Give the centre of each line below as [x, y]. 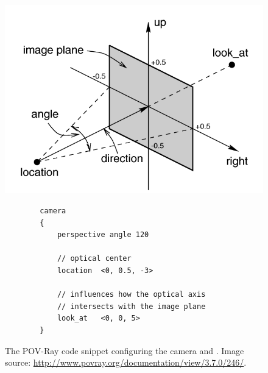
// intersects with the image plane [131, 306]
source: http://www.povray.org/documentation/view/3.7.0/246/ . [126, 362]
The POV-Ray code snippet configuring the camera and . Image [125, 350]
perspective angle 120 [103, 235]
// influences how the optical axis [131, 295]
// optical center [94, 259]
